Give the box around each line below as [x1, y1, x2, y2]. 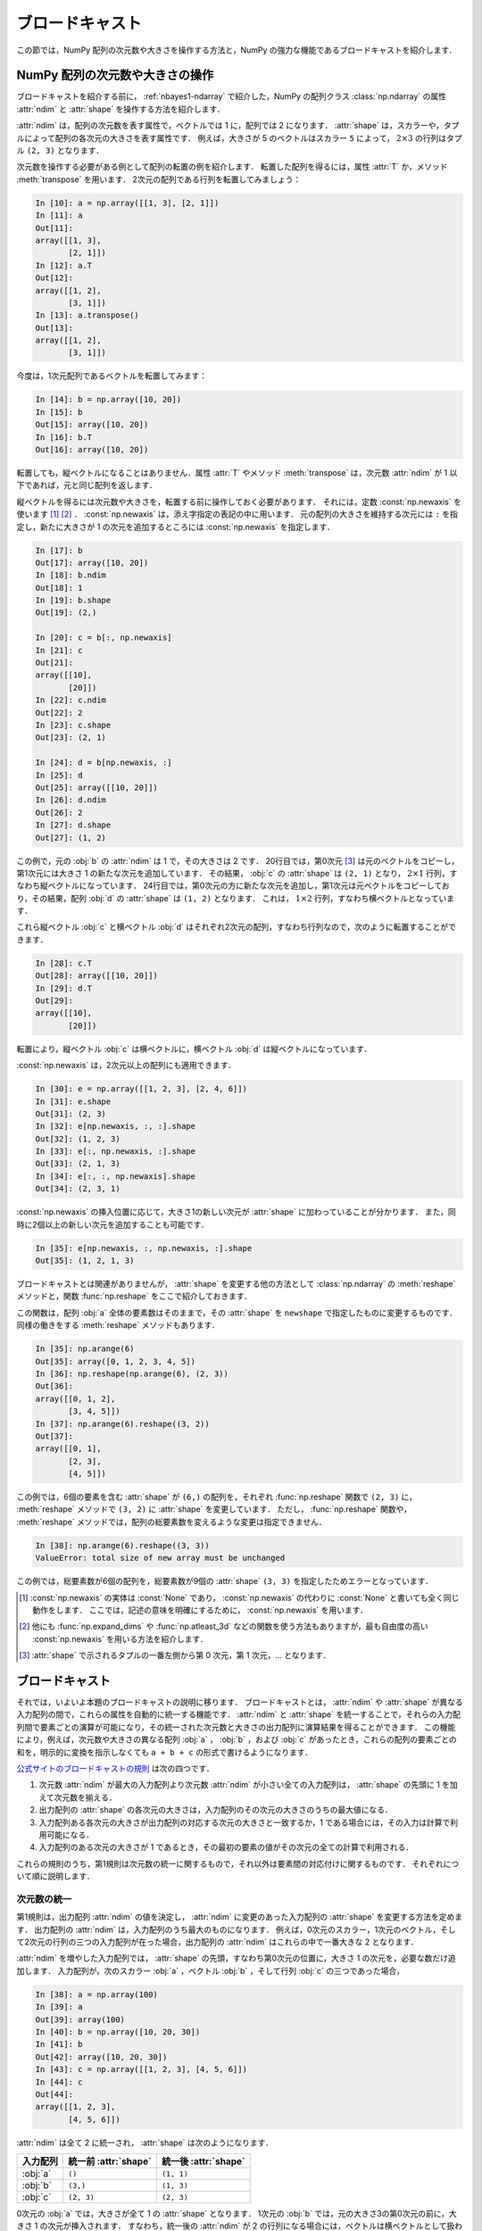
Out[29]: [35, 996, 74, 1006]
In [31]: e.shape [35, 1096, 112, 1107]
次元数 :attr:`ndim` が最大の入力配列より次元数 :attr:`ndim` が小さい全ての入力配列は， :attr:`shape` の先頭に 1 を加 [38, 1779, 459, 1790]
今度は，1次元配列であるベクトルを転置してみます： [16, 370, 208, 381]
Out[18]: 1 [35, 583, 83, 593]
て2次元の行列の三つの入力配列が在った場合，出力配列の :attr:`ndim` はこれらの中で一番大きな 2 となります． [16, 1937, 419, 1947]
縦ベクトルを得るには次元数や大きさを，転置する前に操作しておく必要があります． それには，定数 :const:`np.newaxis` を [16, 496, 461, 507]
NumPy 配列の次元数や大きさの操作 [16, 68, 214, 83]
